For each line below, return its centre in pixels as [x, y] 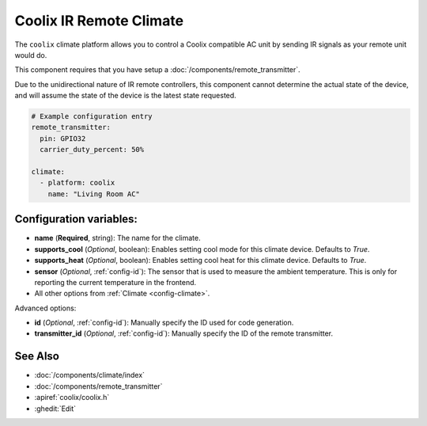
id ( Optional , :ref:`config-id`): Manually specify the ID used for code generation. [164, 323]
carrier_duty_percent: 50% [92, 150]
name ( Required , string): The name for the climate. [117, 238]
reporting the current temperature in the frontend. [115, 282]
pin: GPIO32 [63, 138]
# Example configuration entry [92, 116]
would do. [31, 55]
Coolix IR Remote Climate [99, 21]
